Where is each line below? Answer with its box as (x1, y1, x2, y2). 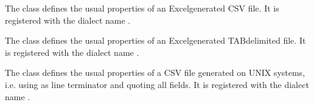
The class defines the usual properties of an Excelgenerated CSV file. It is (5, 2, 279, 14)
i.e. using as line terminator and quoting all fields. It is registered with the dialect (5, 78, 309, 90)
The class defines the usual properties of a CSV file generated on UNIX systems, (5, 66, 305, 79)
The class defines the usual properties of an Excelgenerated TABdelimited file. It (5, 34, 306, 47)
